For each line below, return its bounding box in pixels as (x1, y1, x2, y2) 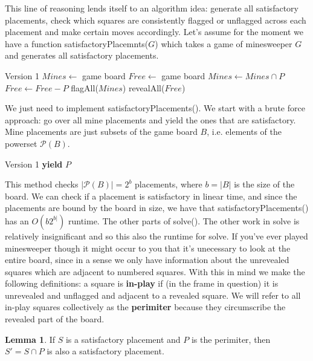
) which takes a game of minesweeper (155, 37, 292, 50)
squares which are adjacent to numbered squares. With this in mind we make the (5, 265, 305, 278)
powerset (5, 137, 37, 149)
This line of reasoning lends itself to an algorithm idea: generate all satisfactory (5, 2, 298, 14)
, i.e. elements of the (207, 125, 282, 138)
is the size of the (234, 178, 295, 190)
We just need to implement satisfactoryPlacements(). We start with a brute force (5, 102, 305, 114)
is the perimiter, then (191, 333, 271, 345)
